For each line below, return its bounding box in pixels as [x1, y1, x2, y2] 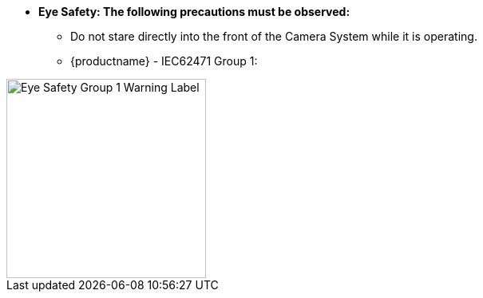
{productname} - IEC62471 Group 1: [70, 54, 258, 68]
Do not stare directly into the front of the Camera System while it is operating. [70, 29, 477, 43]
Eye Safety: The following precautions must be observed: [38, 5, 350, 18]
